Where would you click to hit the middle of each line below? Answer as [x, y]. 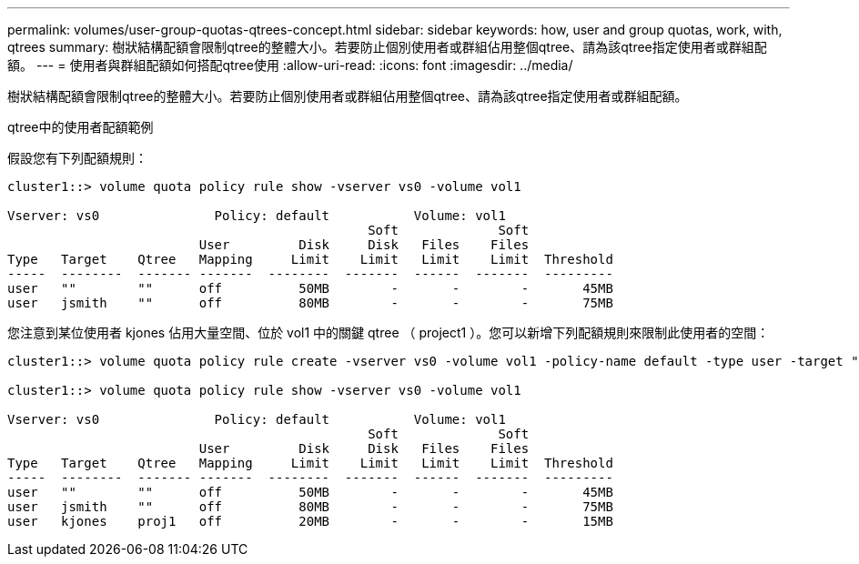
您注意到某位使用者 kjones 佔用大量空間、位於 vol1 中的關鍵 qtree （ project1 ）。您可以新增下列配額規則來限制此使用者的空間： [389, 332]
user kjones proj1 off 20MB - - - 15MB [310, 521]
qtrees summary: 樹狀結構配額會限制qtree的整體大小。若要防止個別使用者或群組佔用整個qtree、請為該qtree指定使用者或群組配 [387, 47]
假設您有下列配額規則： [77, 158]
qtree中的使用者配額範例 [81, 127]
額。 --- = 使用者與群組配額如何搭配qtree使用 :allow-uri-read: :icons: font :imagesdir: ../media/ [290, 65]
